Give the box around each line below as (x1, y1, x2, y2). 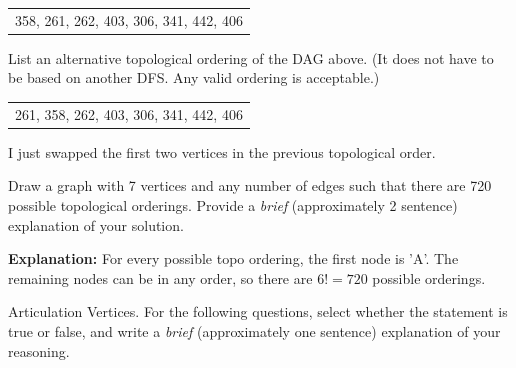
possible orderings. (372, 267, 486, 288)
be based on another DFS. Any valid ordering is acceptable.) (8, 67, 380, 88)
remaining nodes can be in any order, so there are (8, 267, 313, 288)
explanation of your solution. (8, 214, 184, 235)
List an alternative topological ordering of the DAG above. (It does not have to (8, 47, 494, 68)
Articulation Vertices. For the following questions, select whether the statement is (8, 301, 508, 322)
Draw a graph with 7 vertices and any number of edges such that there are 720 (8, 175, 492, 196)
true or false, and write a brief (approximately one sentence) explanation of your (8, 321, 501, 342)
